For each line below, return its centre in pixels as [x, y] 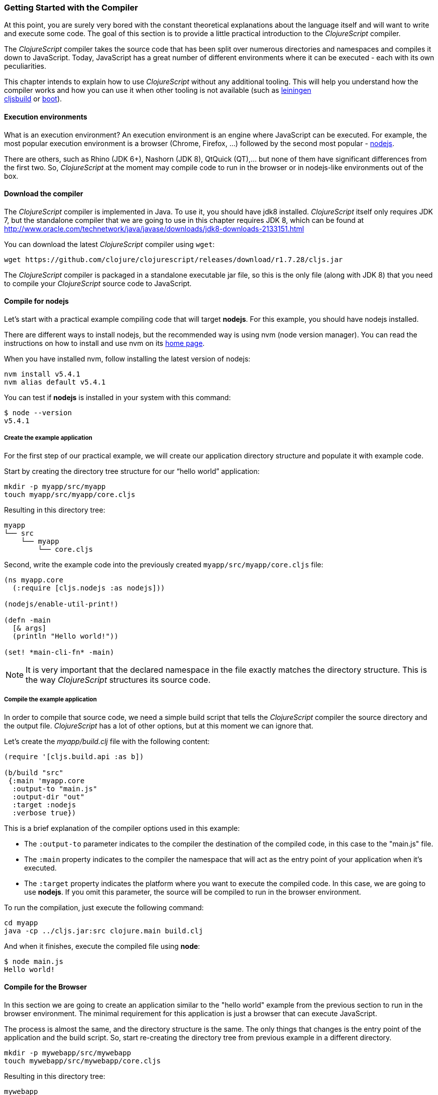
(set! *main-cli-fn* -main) [59, 652]
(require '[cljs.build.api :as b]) [74, 756]
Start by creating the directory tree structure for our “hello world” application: [132, 471]
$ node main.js [34, 961]
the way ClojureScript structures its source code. [118, 680]
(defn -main [27, 620]
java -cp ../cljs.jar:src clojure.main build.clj [104, 931]
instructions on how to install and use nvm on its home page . [104, 343]
